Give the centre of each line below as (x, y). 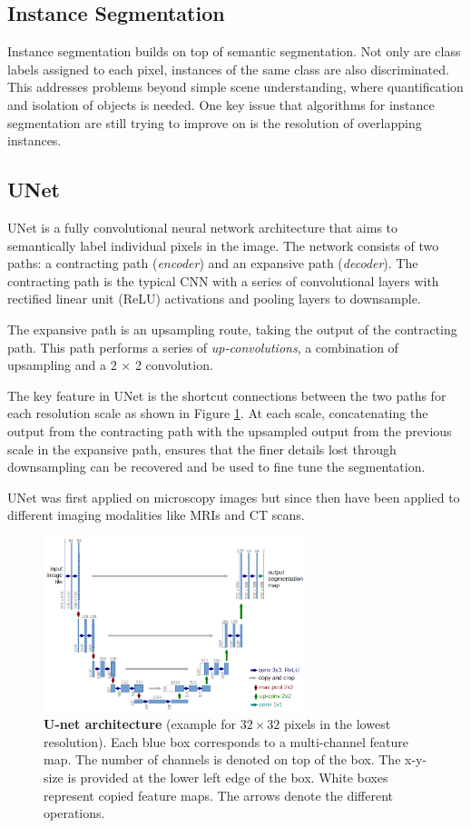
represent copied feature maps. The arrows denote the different (219, 795)
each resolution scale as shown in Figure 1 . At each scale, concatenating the (218, 413)
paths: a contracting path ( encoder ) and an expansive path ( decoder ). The (213, 263)
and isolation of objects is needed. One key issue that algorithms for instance (221, 104)
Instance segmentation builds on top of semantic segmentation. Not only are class (234, 51)
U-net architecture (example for (140, 724)
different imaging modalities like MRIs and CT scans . (156, 515)
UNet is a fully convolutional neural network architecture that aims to (203, 227)
